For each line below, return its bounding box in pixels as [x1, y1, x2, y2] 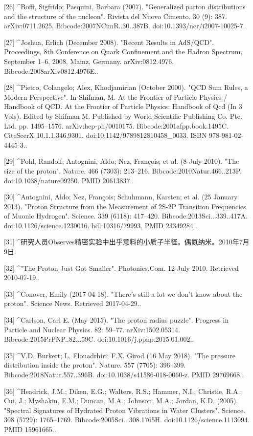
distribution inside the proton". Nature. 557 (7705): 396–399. [4, 360, 186, 370]
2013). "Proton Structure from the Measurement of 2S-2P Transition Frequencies [4, 201, 246, 211]
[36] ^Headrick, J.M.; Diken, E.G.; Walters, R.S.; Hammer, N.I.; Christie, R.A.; [4, 386, 242, 396]
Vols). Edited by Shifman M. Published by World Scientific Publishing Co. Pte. [4, 110, 242, 121]
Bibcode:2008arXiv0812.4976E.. [4, 65, 98, 76]
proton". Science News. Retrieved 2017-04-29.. [4, 298, 141, 308]
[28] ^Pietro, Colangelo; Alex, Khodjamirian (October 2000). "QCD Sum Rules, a [4, 82, 248, 92]
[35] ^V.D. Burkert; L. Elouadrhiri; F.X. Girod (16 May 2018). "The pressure [4, 350, 236, 360]
